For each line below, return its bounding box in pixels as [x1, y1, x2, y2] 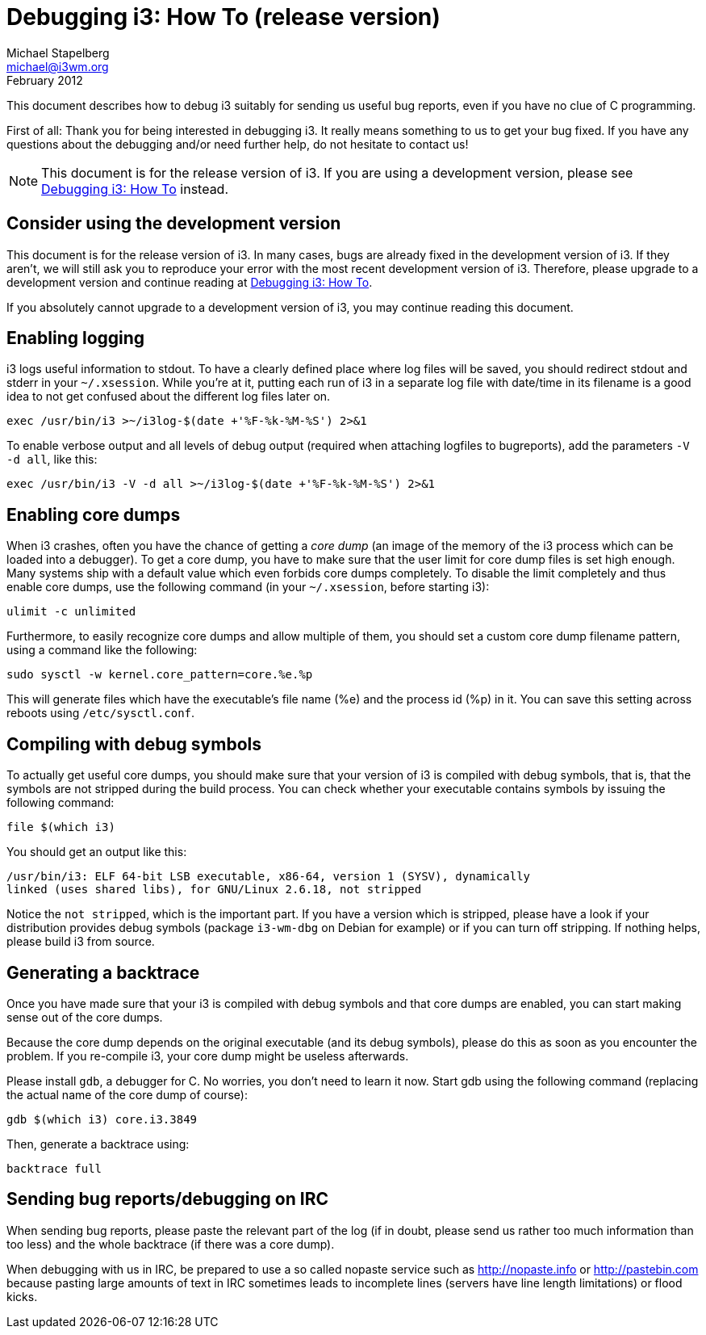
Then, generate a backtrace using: [6, 1136, 190, 1151]
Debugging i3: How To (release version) [6, 3, 441, 31]
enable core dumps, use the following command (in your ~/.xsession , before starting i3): [6, 580, 490, 594]
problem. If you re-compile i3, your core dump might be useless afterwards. [6, 1048, 409, 1063]
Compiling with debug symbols [6, 733, 261, 754]
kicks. [6, 1289, 38, 1304]
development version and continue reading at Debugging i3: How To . [6, 275, 373, 289]
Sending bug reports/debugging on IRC [6, 1189, 328, 1210]
